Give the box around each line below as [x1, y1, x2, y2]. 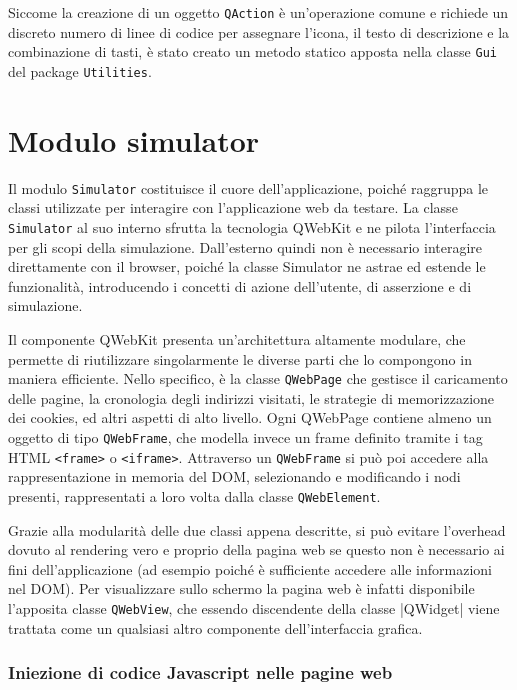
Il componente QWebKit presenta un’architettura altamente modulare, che [8, 328, 466, 349]
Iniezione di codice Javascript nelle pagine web [8, 660, 393, 685]
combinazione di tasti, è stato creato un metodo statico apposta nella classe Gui [8, 41, 497, 62]
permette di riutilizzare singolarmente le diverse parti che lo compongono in [8, 348, 472, 369]
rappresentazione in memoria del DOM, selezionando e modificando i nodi [8, 466, 461, 487]
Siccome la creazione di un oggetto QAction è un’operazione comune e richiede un [8, 2, 509, 22]
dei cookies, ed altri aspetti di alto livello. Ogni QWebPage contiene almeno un [8, 407, 492, 428]
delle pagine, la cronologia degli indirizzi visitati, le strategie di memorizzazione [8, 387, 495, 408]
